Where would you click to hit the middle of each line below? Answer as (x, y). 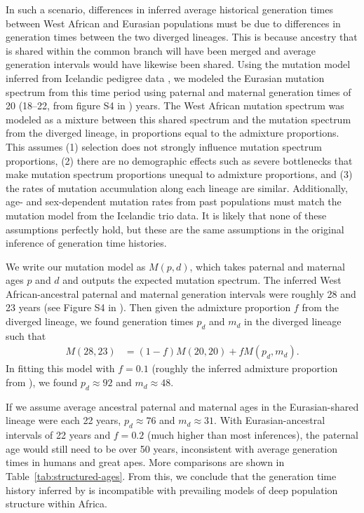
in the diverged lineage (293, 321)
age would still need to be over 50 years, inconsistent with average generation (171, 448)
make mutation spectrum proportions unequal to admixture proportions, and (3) (179, 174)
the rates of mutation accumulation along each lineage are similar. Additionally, (177, 187)
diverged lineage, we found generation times (100, 321)
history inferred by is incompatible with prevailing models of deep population (172, 490)
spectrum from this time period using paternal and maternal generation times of (178, 91)
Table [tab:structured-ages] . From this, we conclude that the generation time (171, 476)
